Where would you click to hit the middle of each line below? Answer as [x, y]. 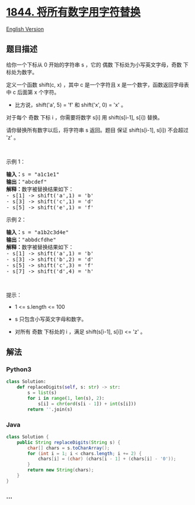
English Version [25, 29]
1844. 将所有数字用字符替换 [73, 12]
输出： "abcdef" [27, 182]
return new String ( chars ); [61, 470]
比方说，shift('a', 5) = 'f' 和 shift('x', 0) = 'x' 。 [70, 105]
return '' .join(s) [50, 409]
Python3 [19, 370]
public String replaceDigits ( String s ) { [68, 442]
